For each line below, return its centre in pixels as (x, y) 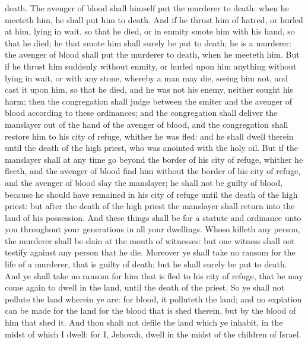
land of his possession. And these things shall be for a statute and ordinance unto (153, 217)
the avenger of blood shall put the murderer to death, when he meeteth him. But (152, 54)
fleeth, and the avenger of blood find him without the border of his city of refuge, (153, 171)
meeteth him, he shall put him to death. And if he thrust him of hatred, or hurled (154, 19)
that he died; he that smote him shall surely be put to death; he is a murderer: (148, 42)
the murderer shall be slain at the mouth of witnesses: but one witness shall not (150, 240)
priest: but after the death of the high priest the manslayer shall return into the (150, 206)
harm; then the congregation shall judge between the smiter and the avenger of (149, 101)
